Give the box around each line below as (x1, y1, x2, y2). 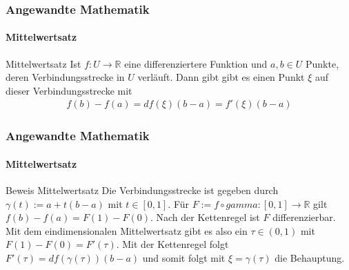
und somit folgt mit (142, 251, 226, 265)
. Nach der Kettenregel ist (150, 210, 260, 224)
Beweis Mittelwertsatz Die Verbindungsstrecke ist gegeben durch (6, 183, 279, 197)
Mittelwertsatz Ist (6, 56, 81, 70)
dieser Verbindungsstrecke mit (6, 83, 132, 97)
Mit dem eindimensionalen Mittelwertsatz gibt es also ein (6, 223, 248, 238)
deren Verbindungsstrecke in (6, 70, 125, 84)
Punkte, (306, 56, 339, 70)
